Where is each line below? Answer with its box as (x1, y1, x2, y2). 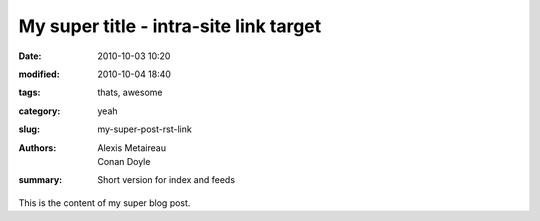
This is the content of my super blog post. (18, 196, 191, 209)
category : (18, 105, 61, 117)
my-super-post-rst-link (97, 123, 192, 135)
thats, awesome (97, 86, 163, 99)
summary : (18, 174, 63, 186)
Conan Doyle (97, 155, 151, 167)
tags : (18, 86, 41, 99)
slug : (18, 123, 40, 135)
